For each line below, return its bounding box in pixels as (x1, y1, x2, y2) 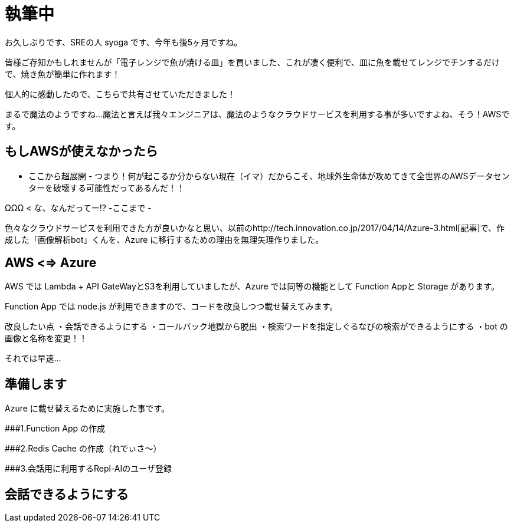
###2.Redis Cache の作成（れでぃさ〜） (5, 443, 162, 454)
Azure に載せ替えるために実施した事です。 (5, 403, 169, 414)
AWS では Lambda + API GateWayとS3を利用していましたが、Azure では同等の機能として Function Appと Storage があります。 (5, 281, 499, 292)
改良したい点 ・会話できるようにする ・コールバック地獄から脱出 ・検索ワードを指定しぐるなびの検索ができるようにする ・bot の (5, 321, 508, 332)
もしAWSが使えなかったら (5, 144, 158, 159)
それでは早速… (5, 353, 61, 364)
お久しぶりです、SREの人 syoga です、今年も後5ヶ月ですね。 (5, 37, 243, 47)
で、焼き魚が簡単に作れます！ (5, 68, 120, 79)
